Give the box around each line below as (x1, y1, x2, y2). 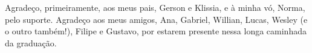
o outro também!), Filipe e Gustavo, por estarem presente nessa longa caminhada (5, 25, 307, 37)
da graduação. (5, 36, 57, 49)
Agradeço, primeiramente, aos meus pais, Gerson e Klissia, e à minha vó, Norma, (5, 1, 305, 13)
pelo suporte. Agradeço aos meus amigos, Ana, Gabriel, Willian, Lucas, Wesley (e (5, 13, 308, 25)
